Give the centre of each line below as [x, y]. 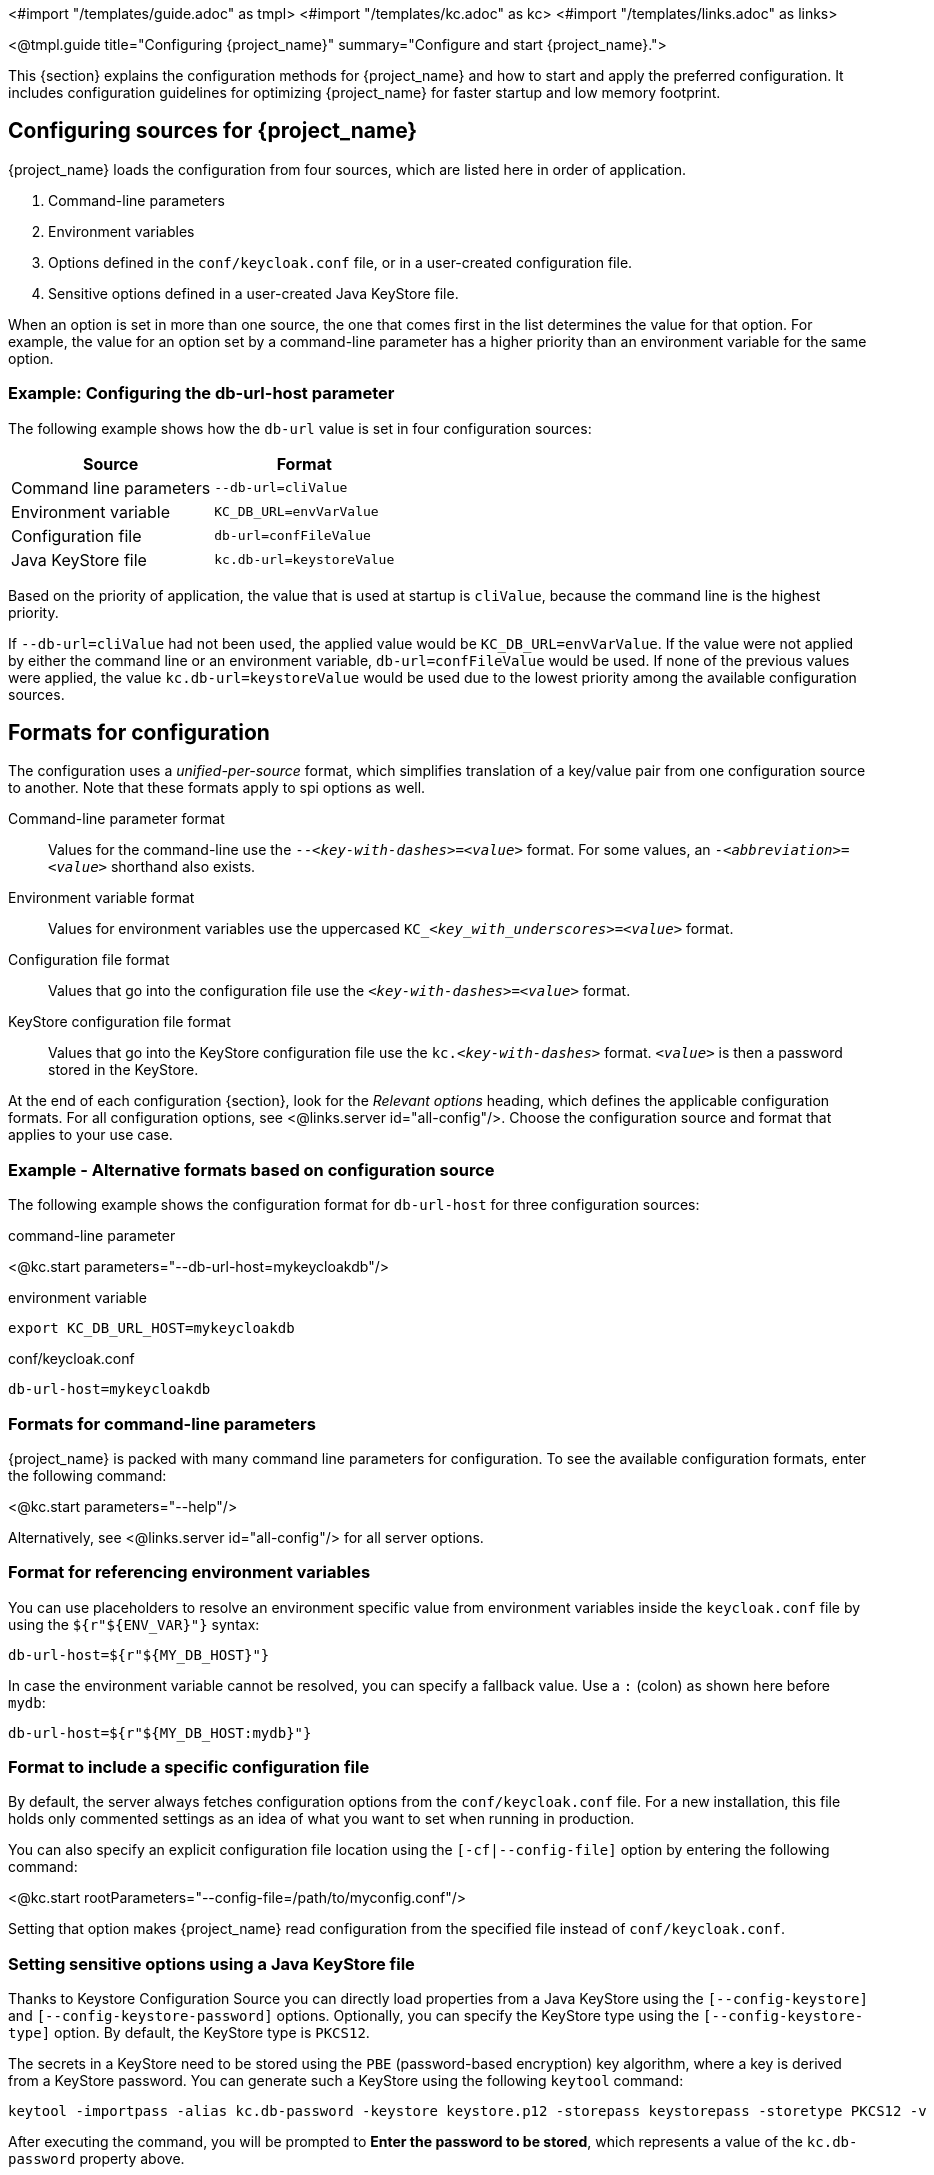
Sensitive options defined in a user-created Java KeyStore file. [253, 293]
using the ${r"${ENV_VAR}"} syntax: [134, 1624]
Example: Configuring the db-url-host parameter [201, 393]
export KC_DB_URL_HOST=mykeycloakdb [151, 1328]
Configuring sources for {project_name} [213, 131]
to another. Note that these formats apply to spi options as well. [217, 788]
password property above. [96, 2159]
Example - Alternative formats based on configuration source [251, 1169]
